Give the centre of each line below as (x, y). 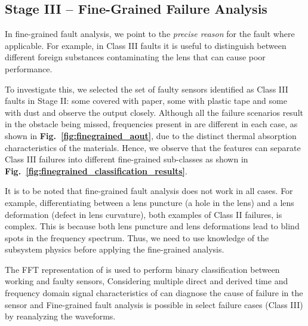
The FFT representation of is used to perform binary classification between (142, 269)
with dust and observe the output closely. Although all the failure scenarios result (154, 112)
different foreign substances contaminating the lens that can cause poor (135, 57)
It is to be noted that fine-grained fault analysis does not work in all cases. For (149, 191)
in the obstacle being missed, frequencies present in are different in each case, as (151, 124)
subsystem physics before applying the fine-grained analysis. (115, 249)
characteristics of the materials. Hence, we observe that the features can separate (153, 147)
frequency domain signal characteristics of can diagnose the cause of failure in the (154, 293)
